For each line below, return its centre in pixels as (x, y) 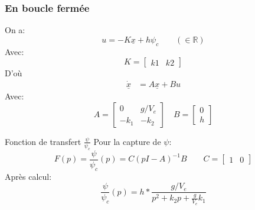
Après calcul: (28, 176)
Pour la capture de (127, 141)
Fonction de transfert (43, 141)
